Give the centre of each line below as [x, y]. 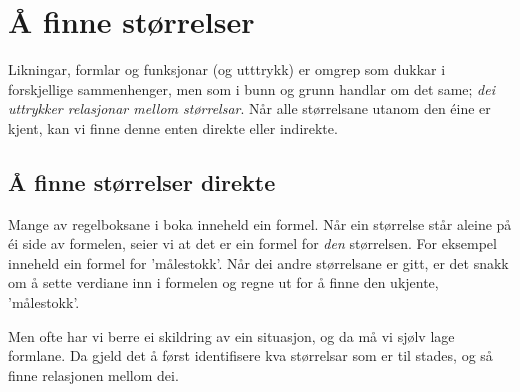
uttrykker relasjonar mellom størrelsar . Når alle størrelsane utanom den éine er [249, 108]
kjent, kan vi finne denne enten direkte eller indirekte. [173, 127]
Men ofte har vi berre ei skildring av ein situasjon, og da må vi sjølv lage [231, 335]
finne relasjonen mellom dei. [93, 374]
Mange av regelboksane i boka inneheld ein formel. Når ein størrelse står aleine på [260, 223]
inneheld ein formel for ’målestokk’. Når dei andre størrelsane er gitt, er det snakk [258, 262]
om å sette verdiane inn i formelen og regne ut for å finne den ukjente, [223, 282]
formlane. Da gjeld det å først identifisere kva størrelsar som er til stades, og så [250, 355]
